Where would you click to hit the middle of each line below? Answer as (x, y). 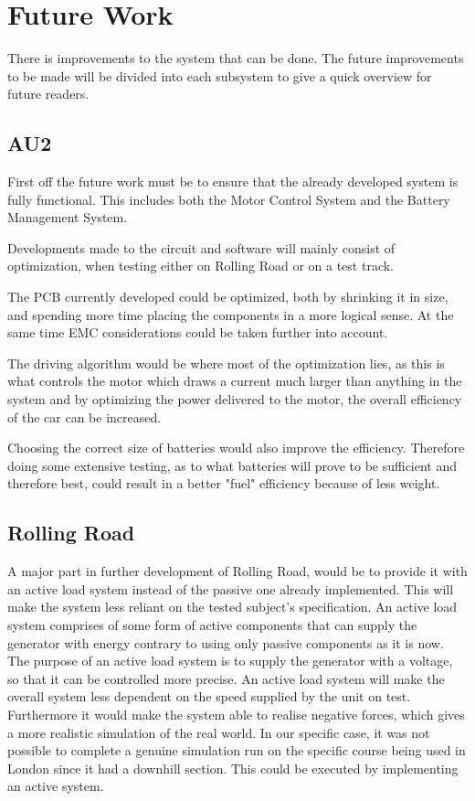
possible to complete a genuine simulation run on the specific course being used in (237, 750)
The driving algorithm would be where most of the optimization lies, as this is (226, 363)
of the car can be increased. (84, 417)
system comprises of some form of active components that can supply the (212, 625)
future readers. (48, 94)
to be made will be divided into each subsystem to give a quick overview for (220, 75)
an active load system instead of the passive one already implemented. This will (231, 588)
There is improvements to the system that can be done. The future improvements (236, 58)
